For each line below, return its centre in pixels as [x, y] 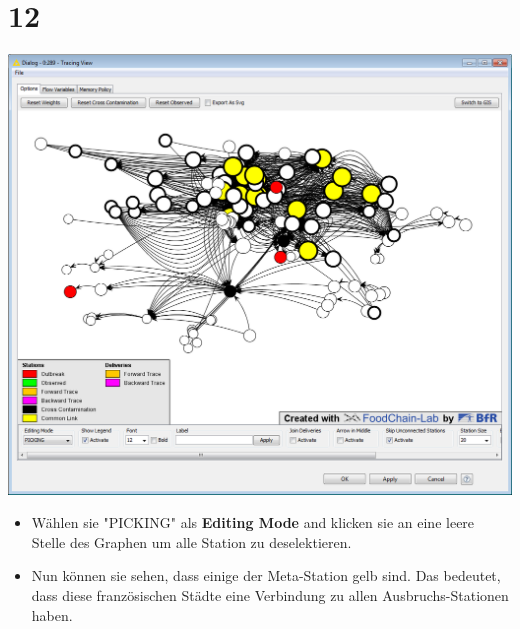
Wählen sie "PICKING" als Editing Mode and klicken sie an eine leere [253, 522]
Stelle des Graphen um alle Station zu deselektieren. [191, 541]
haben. [52, 614]
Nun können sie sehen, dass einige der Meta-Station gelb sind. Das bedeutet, [266, 575]
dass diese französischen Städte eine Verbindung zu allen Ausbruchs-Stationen [270, 595]
